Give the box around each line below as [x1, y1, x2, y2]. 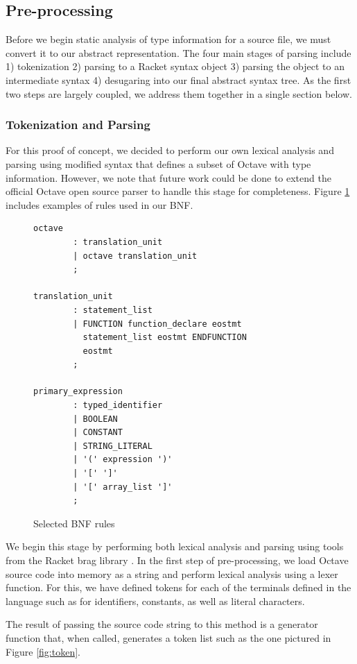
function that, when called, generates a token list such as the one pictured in [6, 630, 331, 645]
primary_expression [33, 386, 123, 397]
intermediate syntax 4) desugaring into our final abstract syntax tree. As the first [6, 72, 351, 87]
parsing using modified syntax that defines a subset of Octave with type [6, 156, 311, 171]
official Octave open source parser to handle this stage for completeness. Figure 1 [6, 184, 350, 198]
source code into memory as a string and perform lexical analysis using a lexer [6, 566, 338, 581]
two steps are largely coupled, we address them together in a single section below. [6, 86, 352, 101]
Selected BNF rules [33, 516, 115, 530]
